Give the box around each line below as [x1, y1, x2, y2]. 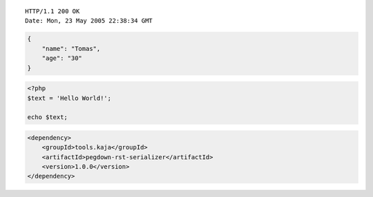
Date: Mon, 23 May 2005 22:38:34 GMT [25, 17, 153, 25]
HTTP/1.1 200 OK [25, 8, 80, 15]
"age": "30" [41, 54, 83, 62]
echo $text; [27, 114, 68, 121]
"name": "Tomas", [41, 45, 101, 52]
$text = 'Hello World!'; [27, 94, 112, 102]
